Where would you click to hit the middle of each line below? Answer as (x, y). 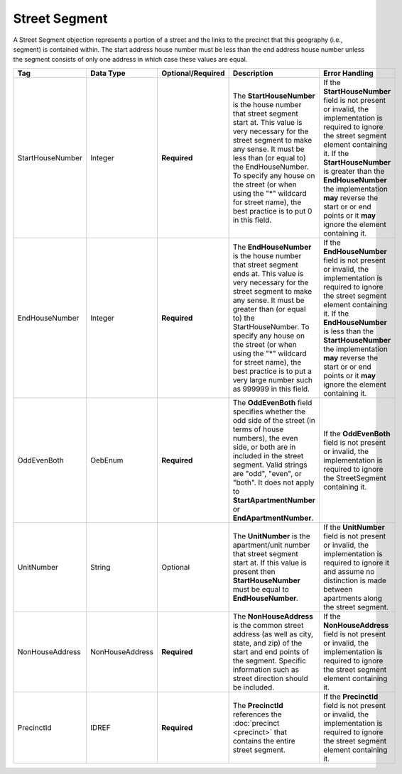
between (338, 589)
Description (253, 73)
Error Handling (349, 73)
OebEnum (107, 460)
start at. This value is (267, 122)
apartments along (353, 598)
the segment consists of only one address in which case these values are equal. (130, 60)
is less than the (349, 331)
